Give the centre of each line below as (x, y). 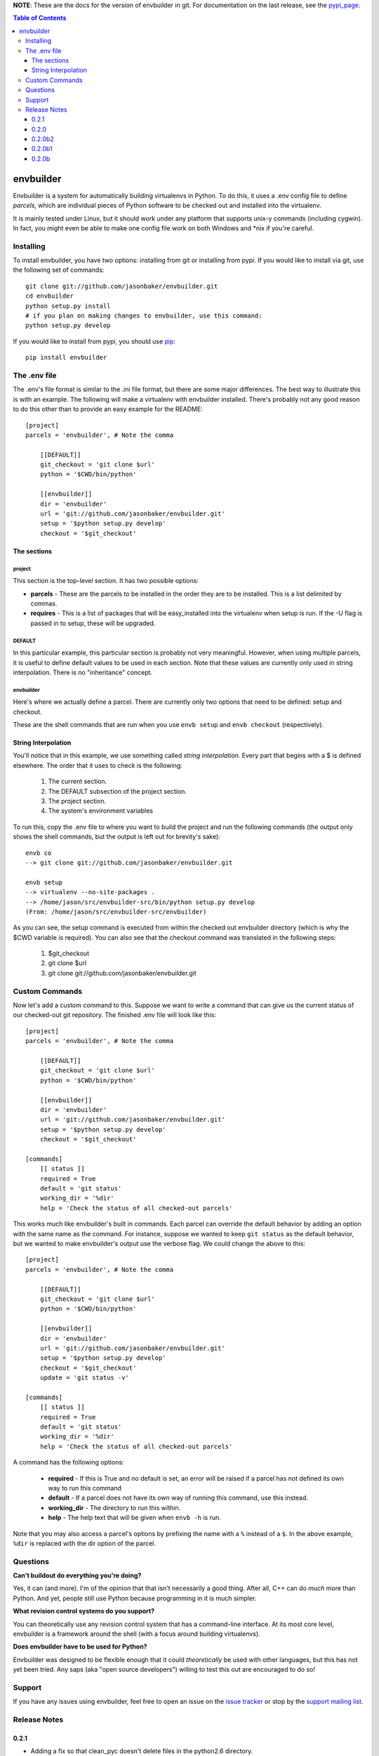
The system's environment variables (101, 811)
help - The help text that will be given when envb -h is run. (134, 1518)
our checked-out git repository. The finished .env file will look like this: (115, 1015)
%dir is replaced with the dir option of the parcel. (85, 1543)
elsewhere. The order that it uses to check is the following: (98, 765)
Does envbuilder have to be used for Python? (80, 1646)
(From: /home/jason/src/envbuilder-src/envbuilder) (116, 912)
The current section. (78, 781)
